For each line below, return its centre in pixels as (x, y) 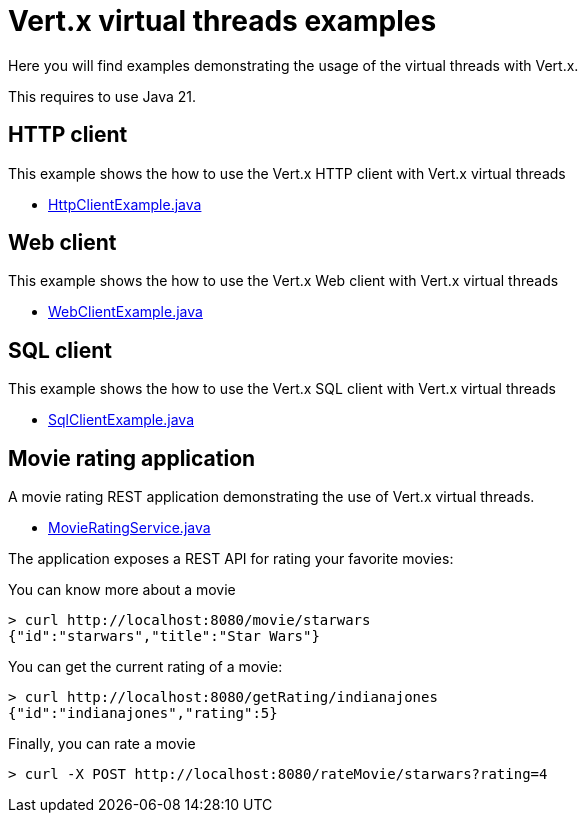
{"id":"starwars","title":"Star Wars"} (164, 636)
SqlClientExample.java (121, 420)
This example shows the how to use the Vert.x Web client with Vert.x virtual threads (283, 281)
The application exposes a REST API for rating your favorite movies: (231, 559)
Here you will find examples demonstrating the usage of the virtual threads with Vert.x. (293, 65)
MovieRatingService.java (129, 528)
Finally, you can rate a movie (102, 744)
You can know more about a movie (122, 590)
